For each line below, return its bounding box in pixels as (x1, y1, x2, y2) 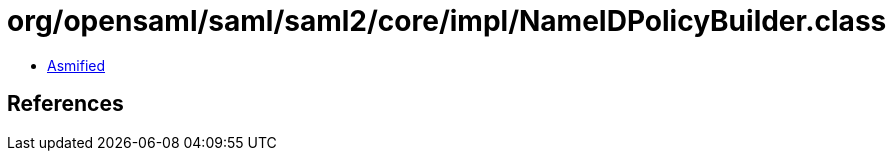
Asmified (47, 56, 106, 74)
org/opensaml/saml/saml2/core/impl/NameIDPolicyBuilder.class (7, 4, 887, 38)
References (7, 91, 124, 117)
